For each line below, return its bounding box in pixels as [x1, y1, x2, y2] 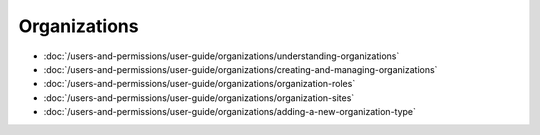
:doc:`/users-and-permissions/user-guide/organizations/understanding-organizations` [43, 50, 400, 62]
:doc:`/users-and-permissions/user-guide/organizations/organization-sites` [43, 91, 355, 104]
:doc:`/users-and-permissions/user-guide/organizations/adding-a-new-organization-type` [43, 106, 417, 118]
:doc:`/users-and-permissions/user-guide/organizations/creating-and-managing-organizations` [43, 63, 438, 75]
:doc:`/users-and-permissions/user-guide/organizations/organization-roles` [43, 78, 356, 90]
